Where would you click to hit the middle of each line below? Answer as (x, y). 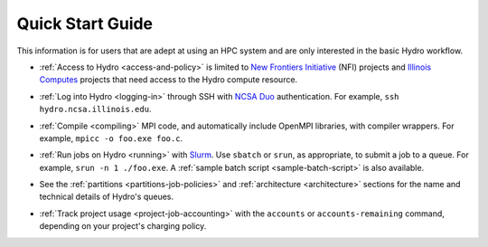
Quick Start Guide (85, 24)
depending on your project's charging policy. (123, 226)
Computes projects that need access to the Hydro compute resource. (169, 80)
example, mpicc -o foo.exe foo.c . (111, 138)
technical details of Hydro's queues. (107, 197)
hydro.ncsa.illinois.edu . (95, 109)
